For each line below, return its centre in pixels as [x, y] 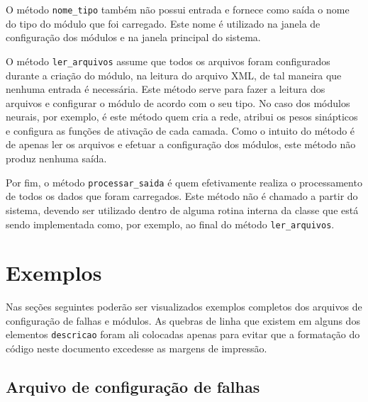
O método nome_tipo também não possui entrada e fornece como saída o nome [178, 9]
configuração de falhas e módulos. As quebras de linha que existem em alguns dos [183, 320]
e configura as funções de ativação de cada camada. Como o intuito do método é [180, 130]
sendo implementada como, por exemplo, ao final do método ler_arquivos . [170, 224]
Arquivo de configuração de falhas [133, 387]
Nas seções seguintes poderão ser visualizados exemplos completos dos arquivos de [184, 307]
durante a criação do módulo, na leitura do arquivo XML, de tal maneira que [174, 75]
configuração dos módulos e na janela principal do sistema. [133, 37]
